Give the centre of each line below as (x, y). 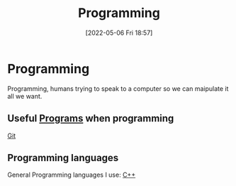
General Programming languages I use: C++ (72, 175)
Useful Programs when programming (91, 119)
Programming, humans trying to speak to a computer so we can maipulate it (118, 88)
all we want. (25, 96)
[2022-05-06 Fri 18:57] (119, 33)
